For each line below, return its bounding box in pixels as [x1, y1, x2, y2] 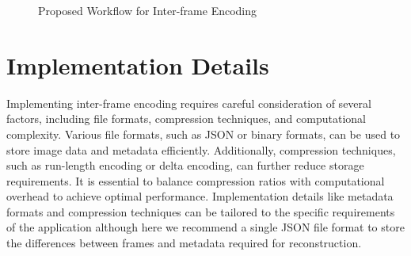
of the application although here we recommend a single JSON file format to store [6, 219, 405, 235]
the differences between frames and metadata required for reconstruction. [6, 235, 362, 251]
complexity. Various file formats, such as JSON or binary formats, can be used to [6, 125, 401, 142]
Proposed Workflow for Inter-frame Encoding [38, 2, 257, 18]
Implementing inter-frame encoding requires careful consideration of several [6, 94, 371, 111]
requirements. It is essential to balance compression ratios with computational [6, 172, 385, 189]
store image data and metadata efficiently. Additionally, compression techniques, [6, 141, 396, 158]
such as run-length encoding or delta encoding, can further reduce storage [6, 157, 364, 174]
